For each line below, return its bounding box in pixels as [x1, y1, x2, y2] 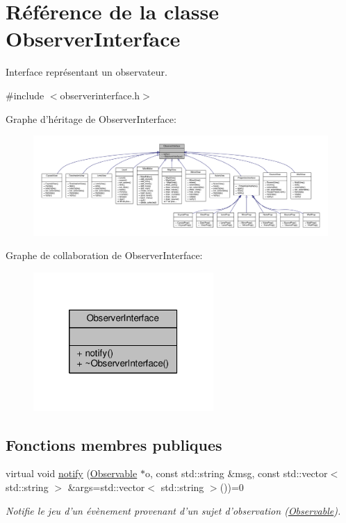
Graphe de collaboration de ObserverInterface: [6, 248, 203, 263]
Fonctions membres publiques [6, 433, 222, 455]
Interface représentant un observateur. [6, 65, 167, 79]
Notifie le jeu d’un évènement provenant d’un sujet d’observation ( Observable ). [6, 503, 341, 517]
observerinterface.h [60, 88, 140, 102]
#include [6, 88, 44, 102]
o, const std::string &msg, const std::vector [145, 466, 328, 481]
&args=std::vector [67, 480, 145, 495]
